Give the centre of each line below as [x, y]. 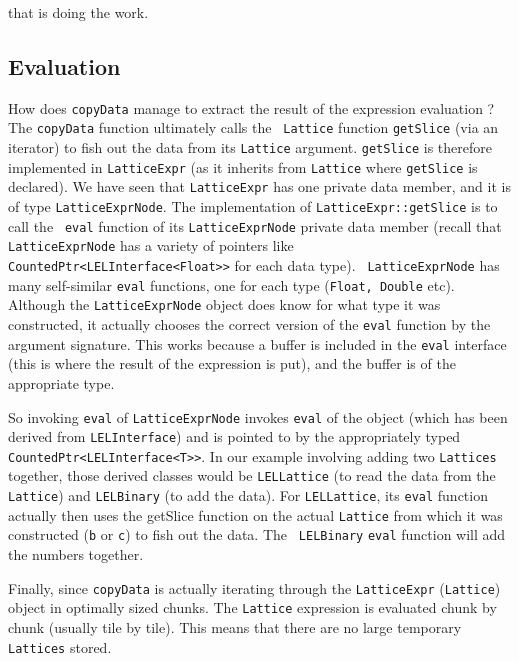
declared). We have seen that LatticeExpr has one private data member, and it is [259, 186]
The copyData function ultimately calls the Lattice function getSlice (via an [253, 127]
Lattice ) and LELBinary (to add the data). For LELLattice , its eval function [248, 495]
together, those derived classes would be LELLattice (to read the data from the [252, 475]
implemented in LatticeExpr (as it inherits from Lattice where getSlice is [243, 166]
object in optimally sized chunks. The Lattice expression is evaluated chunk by [252, 607]
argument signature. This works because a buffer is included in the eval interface [257, 343]
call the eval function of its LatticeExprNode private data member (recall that [255, 225]
